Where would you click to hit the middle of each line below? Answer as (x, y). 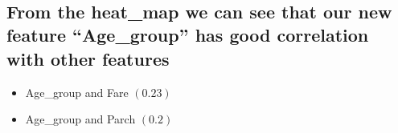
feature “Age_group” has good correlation (188, 35)
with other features (88, 58)
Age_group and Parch (80, 119)
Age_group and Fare (77, 92)
